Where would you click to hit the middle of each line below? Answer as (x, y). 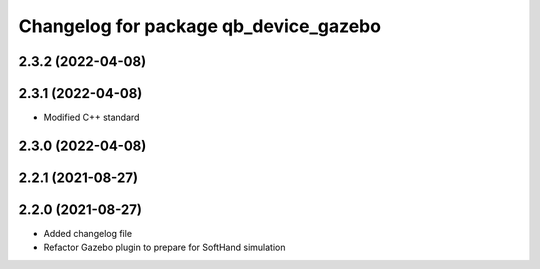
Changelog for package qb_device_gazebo (200, 26)
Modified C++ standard (91, 117)
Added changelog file (88, 234)
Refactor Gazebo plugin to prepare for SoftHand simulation (164, 247)
